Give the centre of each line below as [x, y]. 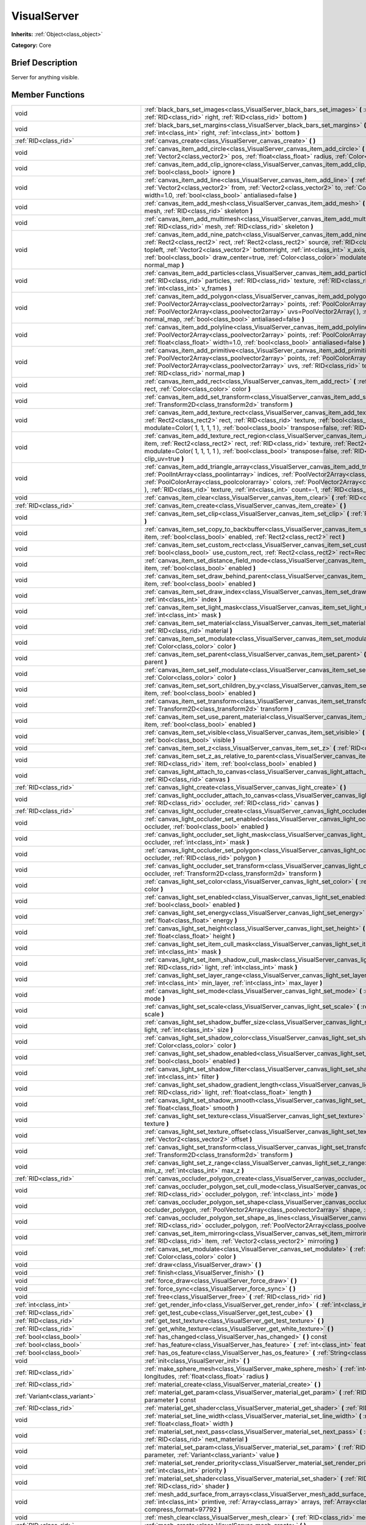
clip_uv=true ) [164, 459]
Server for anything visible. [45, 77]
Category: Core [31, 45]
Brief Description [44, 63]
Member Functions [48, 95]
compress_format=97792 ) [183, 1509]
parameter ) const [170, 1400]
